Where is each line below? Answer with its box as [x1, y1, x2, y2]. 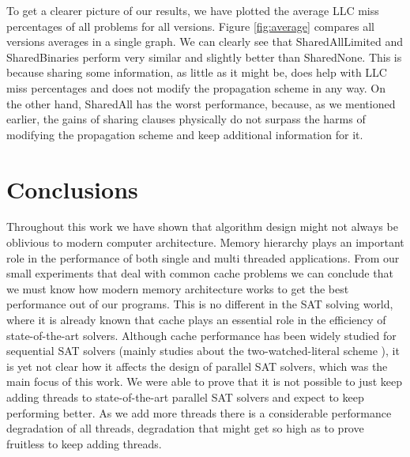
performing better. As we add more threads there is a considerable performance [6, 404, 392, 421]
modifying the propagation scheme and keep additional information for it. [6, 126, 363, 142]
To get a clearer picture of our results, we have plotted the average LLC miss [6, 2, 379, 18]
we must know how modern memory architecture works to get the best [6, 280, 349, 296]
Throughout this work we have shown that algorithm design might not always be [6, 218, 398, 235]
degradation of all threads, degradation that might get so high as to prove [6, 420, 364, 436]
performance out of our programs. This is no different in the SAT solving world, [6, 296, 393, 312]
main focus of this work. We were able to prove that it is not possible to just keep [6, 373, 403, 390]
